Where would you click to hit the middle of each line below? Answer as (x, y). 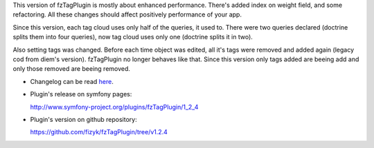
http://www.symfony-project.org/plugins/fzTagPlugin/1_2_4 (114, 107)
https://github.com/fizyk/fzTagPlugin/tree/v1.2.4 (99, 132)
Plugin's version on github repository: (84, 119)
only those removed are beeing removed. (72, 69)
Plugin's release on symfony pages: (81, 94)
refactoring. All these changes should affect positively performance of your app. (127, 14)
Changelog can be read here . (72, 81)
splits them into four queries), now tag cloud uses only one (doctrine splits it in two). (133, 37)
